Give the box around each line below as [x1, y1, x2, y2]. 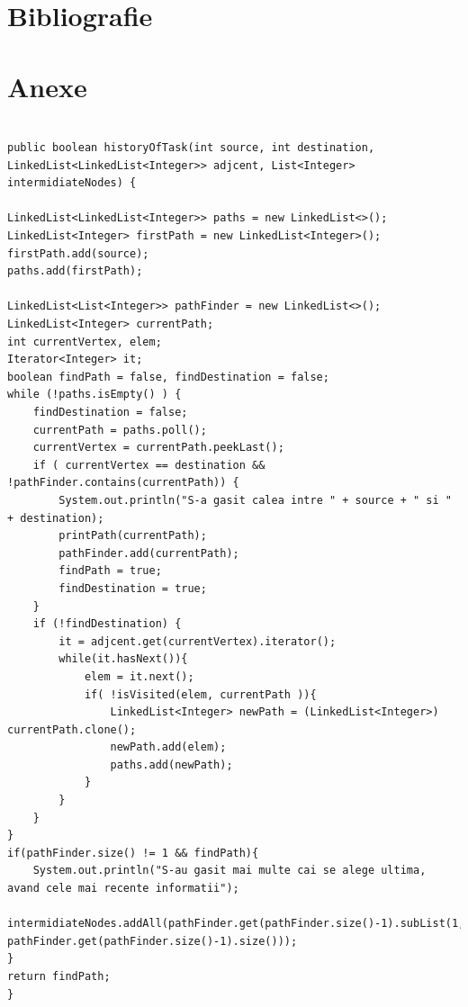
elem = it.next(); [84, 670, 194, 683]
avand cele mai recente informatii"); [7, 882, 239, 895]
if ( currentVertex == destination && [32, 458, 265, 472]
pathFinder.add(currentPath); [58, 546, 239, 560]
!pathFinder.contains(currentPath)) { [7, 476, 239, 490]
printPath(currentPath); [58, 529, 207, 543]
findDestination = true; [58, 581, 207, 595]
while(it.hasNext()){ [58, 652, 188, 666]
